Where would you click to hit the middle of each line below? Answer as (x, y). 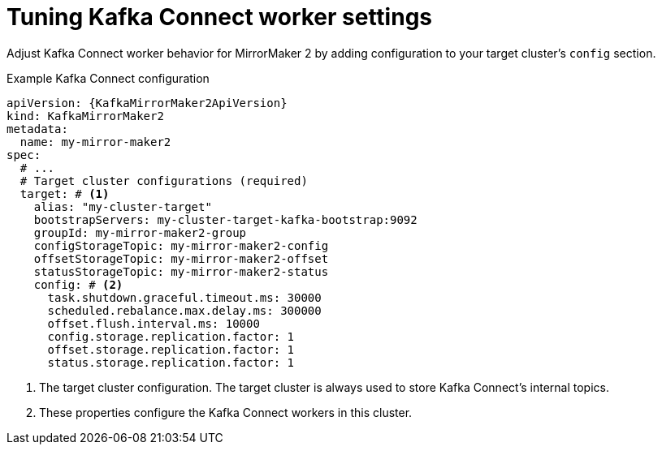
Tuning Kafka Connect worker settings (220, 17)
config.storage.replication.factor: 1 (171, 336)
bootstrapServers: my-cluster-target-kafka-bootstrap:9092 (225, 219)
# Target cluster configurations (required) (164, 180)
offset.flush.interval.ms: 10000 (154, 323)
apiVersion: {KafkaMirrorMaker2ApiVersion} (147, 103)
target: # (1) (65, 193)
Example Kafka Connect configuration (108, 78)
